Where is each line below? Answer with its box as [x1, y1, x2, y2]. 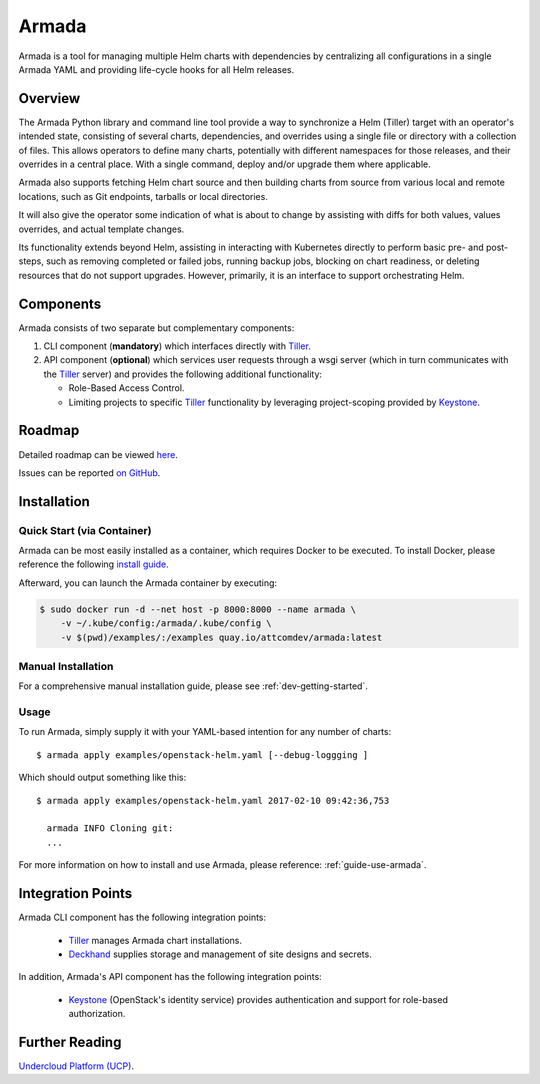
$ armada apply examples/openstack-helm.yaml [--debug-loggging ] [36, 749, 369, 760]
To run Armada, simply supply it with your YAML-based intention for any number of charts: [18, 726, 392, 738]
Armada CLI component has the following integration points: [18, 911, 267, 924]
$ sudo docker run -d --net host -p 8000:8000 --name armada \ [39, 603, 357, 615]
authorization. [68, 1008, 126, 1020]
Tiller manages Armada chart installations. [68, 934, 242, 946]
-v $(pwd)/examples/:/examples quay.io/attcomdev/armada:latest [60, 631, 383, 643]
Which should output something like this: [18, 771, 187, 784]
